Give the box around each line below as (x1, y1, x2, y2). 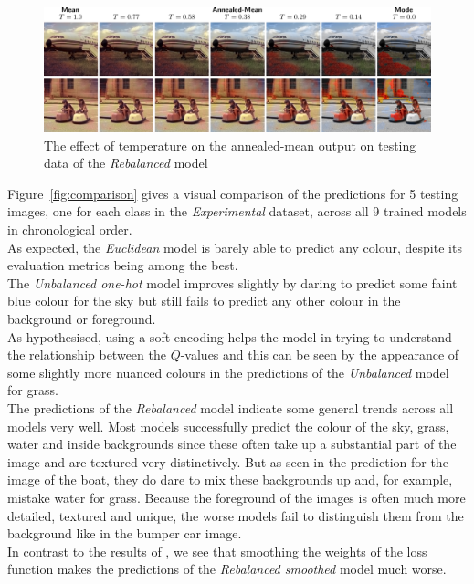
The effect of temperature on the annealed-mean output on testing (44, 135, 416, 154)
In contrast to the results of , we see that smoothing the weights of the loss (7, 541, 427, 560)
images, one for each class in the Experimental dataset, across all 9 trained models (7, 202, 467, 221)
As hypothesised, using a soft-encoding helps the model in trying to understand (7, 327, 452, 346)
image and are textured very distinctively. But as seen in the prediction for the (7, 452, 448, 471)
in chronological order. (7, 220, 132, 239)
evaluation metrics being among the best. (7, 255, 238, 275)
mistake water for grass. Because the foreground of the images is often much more (7, 487, 466, 506)
